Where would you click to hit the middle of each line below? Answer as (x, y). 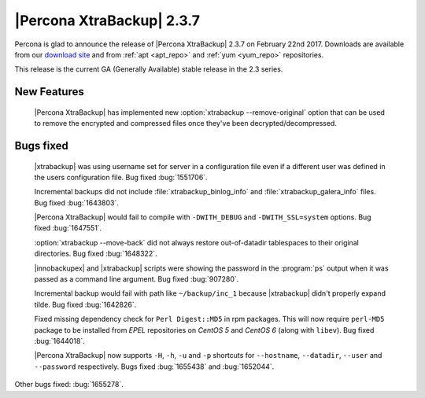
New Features (49, 92)
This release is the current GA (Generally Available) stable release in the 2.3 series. (149, 69)
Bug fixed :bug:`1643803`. (77, 203)
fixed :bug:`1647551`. (68, 228)
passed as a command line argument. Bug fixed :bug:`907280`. (137, 279)
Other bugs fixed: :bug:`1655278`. (69, 385)
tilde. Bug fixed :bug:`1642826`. (85, 304)
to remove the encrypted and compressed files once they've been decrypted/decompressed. (186, 123)
